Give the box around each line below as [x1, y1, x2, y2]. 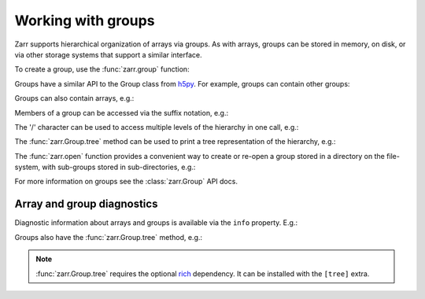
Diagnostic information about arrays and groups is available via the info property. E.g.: [14, 218, 298, 227]
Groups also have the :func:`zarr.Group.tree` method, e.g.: [14, 232, 203, 242]
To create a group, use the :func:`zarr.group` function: [14, 65, 190, 74]
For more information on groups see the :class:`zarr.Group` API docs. [14, 177, 238, 186]
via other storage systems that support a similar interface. [14, 50, 202, 59]
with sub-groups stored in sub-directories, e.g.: [42, 162, 196, 172]
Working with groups [14, 12, 155, 29]
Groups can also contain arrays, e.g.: [14, 94, 135, 103]
